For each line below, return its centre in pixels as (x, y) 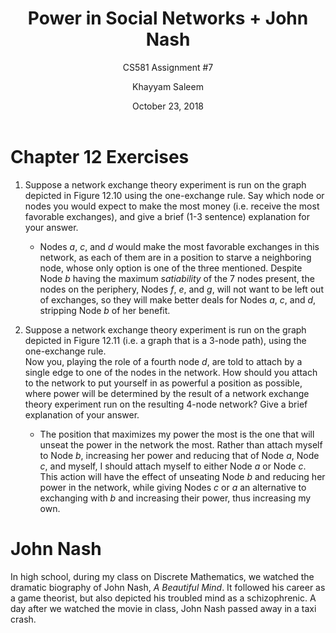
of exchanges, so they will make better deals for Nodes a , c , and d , (178, 299)
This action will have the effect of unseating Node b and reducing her (182, 476)
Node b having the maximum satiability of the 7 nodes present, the (177, 278)
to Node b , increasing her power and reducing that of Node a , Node (179, 455)
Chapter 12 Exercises (100, 156)
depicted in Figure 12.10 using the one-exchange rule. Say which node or (174, 195)
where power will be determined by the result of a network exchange (167, 393)
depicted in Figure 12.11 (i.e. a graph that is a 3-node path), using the (165, 340)
